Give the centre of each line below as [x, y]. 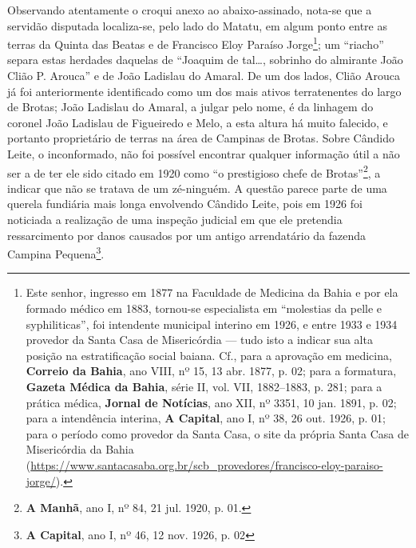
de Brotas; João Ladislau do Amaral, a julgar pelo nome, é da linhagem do [190, 107]
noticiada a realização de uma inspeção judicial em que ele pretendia [175, 220]
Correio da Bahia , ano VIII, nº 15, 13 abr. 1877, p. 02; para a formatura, [211, 371]
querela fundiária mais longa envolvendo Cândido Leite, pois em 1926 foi [185, 204]
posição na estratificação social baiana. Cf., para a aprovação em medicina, [209, 355]
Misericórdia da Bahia [80, 449]
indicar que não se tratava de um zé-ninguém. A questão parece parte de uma [197, 188]
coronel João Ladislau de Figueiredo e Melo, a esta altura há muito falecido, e [198, 122]
